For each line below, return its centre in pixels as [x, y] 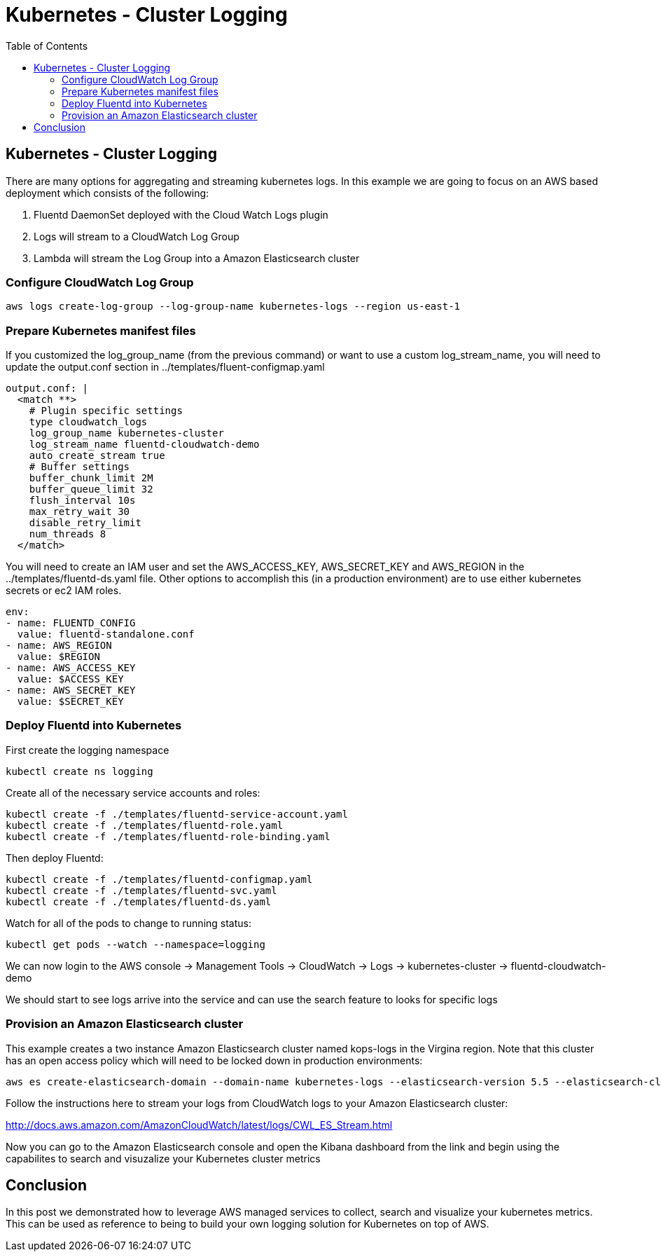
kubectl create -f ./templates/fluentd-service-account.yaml [177, 814]
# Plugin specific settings [106, 411]
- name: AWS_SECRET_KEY [71, 691]
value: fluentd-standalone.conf [106, 634]
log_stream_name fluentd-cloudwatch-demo [144, 445]
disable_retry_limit [85, 523]
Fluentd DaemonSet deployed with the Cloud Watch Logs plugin [181, 214]
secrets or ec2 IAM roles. [64, 591]
